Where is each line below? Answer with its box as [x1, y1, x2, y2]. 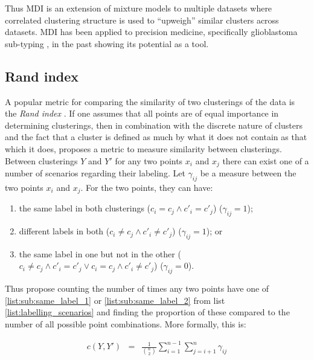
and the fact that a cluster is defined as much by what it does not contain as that [5, 130, 307, 143]
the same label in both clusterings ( [19, 202, 151, 214]
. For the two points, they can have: [80, 181, 213, 193]
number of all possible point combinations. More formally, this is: [5, 318, 246, 330]
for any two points [115, 154, 183, 167]
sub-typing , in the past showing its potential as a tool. [5, 37, 209, 50]
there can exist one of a [222, 154, 309, 167]
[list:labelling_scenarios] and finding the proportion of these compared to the [5, 306, 290, 318]
